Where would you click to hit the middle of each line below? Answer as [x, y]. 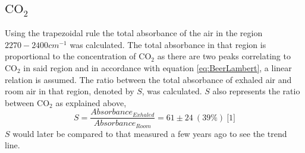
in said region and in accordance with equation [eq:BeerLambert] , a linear [158, 67]
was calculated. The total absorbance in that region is [168, 44]
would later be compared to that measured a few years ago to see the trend [150, 133]
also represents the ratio [256, 91]
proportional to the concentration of [70, 56]
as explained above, [91, 102]
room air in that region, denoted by [70, 91]
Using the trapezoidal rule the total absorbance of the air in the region [134, 33]
